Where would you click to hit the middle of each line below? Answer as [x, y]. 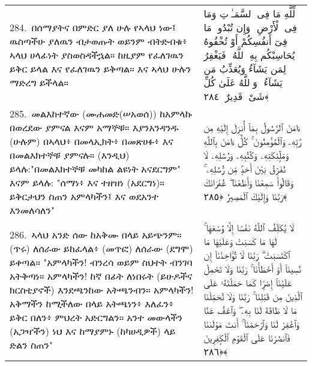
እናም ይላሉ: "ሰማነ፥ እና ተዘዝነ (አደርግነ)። [87, 182]
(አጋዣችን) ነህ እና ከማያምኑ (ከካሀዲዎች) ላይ [93, 331]
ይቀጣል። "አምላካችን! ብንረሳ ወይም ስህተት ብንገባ [101, 262]
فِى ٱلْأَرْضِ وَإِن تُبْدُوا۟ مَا [250, 27]
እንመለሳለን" [32, 210]
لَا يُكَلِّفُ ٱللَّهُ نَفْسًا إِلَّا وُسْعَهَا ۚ [249, 227]
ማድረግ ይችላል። [39, 82]
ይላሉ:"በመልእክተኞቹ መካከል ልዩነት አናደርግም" [95, 169]
